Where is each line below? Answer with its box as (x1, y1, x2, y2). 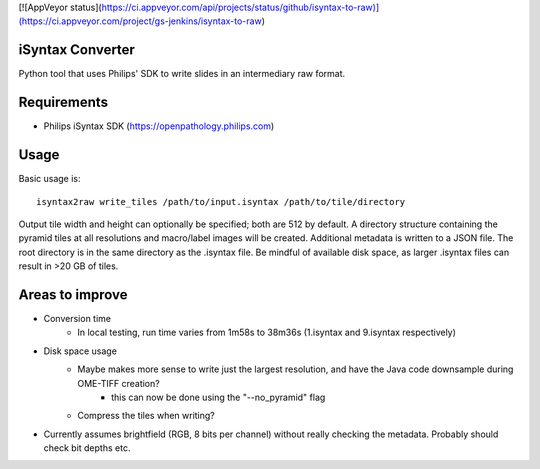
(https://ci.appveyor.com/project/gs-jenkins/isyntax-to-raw (18, 15, 262, 27)
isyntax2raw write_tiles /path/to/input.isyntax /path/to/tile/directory (36, 196, 406, 207)
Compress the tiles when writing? (77, 410, 215, 422)
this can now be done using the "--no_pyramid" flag (111, 391, 326, 403)
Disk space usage (43, 345, 117, 357)
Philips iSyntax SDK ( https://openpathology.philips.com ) (43, 120, 275, 132)
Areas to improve (18, 286, 129, 303)
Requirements (18, 94, 109, 111)
